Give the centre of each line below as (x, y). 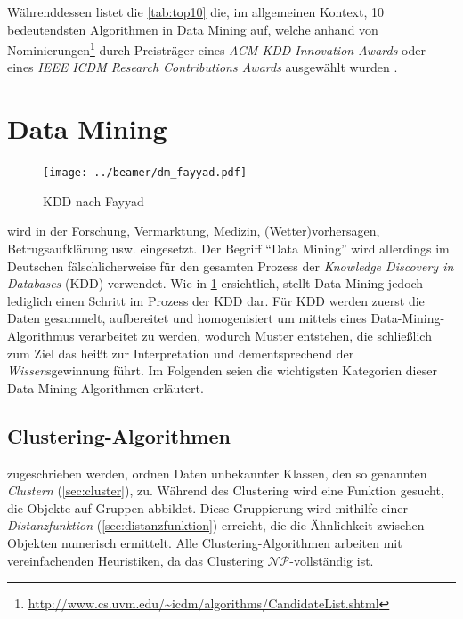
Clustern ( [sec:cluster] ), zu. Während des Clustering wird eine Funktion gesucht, (226, 490)
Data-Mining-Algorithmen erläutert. (106, 387)
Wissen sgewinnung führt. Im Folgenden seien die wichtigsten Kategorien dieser (222, 370)
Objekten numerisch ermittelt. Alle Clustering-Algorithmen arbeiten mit (205, 542)
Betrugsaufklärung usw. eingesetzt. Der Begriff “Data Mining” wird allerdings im (228, 248)
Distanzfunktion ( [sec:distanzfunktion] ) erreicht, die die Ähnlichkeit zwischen (216, 525)
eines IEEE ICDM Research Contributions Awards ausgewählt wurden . (203, 67)
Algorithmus (41, 335)
